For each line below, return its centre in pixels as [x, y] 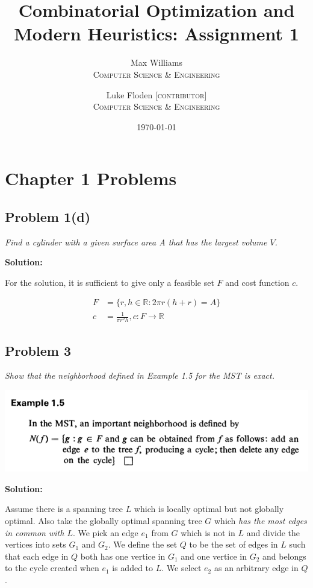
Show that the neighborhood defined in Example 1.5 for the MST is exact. [140, 375]
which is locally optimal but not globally [209, 509]
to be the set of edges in [234, 544]
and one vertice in [214, 556]
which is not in [208, 532]
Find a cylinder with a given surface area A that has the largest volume [136, 242]
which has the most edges [261, 520]
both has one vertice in [123, 556]
